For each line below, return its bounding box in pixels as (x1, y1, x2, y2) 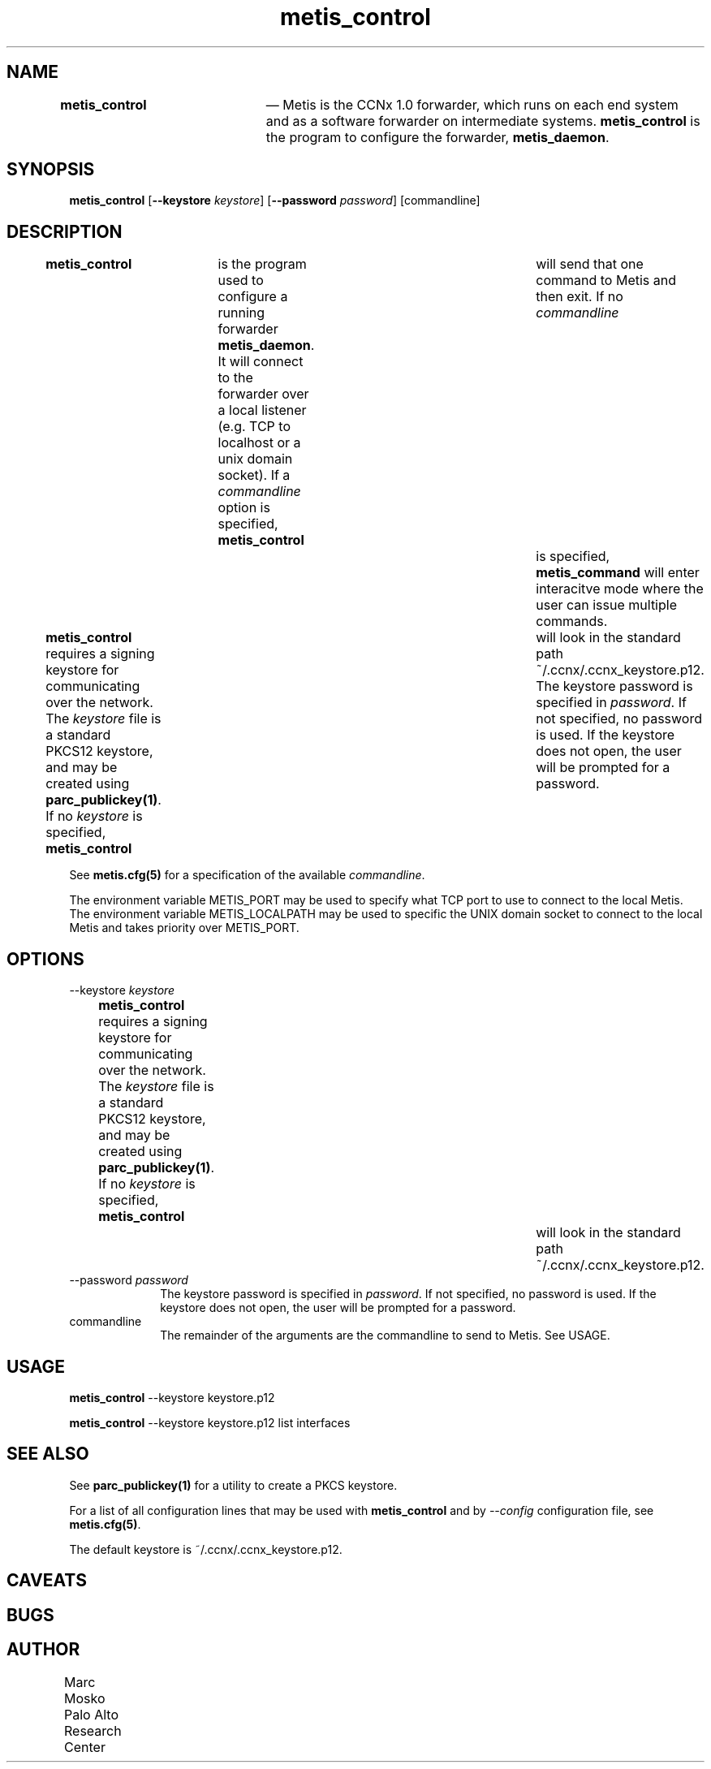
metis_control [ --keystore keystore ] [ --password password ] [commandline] (69, 193, 480, 208)
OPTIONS (6, 948, 84, 969)
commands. (536, 613, 608, 630)
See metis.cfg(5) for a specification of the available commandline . (69, 868, 425, 882)
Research (64, 1722, 122, 1739)
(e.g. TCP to (218, 418, 291, 435)
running (218, 304, 265, 321)
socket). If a (218, 467, 291, 484)
